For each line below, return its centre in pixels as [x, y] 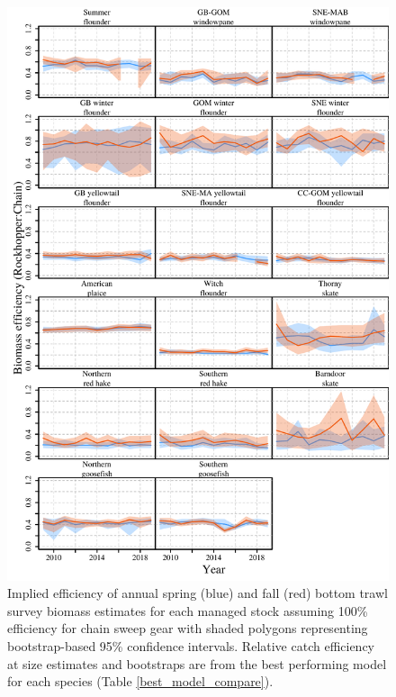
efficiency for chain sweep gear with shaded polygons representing [188, 628]
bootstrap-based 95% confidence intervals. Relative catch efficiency [191, 645]
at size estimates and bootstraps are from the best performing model [197, 663]
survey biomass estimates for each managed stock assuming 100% [188, 610]
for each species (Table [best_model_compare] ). [140, 681]
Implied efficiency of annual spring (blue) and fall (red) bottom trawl [198, 593]
